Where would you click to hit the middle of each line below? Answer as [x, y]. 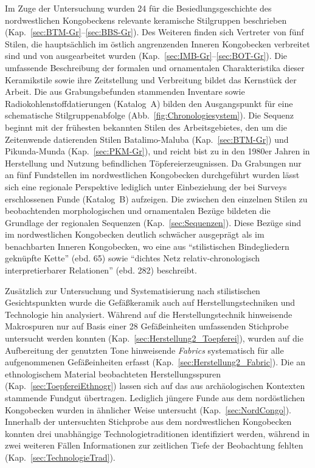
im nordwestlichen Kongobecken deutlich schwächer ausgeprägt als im [135, 234]
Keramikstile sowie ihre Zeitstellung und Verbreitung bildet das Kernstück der [151, 79]
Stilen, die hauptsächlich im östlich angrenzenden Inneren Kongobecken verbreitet [157, 43]
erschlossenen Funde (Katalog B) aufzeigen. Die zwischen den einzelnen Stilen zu [156, 198]
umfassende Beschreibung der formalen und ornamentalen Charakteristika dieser [155, 67]
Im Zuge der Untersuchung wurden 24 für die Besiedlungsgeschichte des [138, 8]
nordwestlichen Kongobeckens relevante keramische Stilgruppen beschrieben [146, 20]
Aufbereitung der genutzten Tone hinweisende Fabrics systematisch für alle [144, 350]
